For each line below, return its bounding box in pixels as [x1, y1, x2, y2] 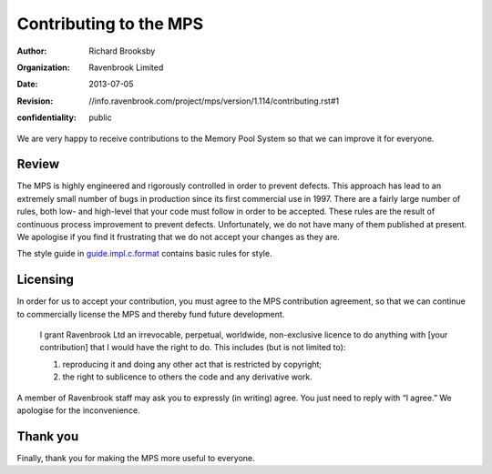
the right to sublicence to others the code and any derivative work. [62, 371, 313, 382]
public [88, 112, 113, 123]
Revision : [16, 96, 54, 106]
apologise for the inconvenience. [16, 405, 140, 416]
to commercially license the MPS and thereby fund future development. [16, 308, 285, 319]
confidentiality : [16, 112, 77, 123]
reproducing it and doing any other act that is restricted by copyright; [62, 358, 323, 369]
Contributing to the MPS [16, 14, 204, 34]
